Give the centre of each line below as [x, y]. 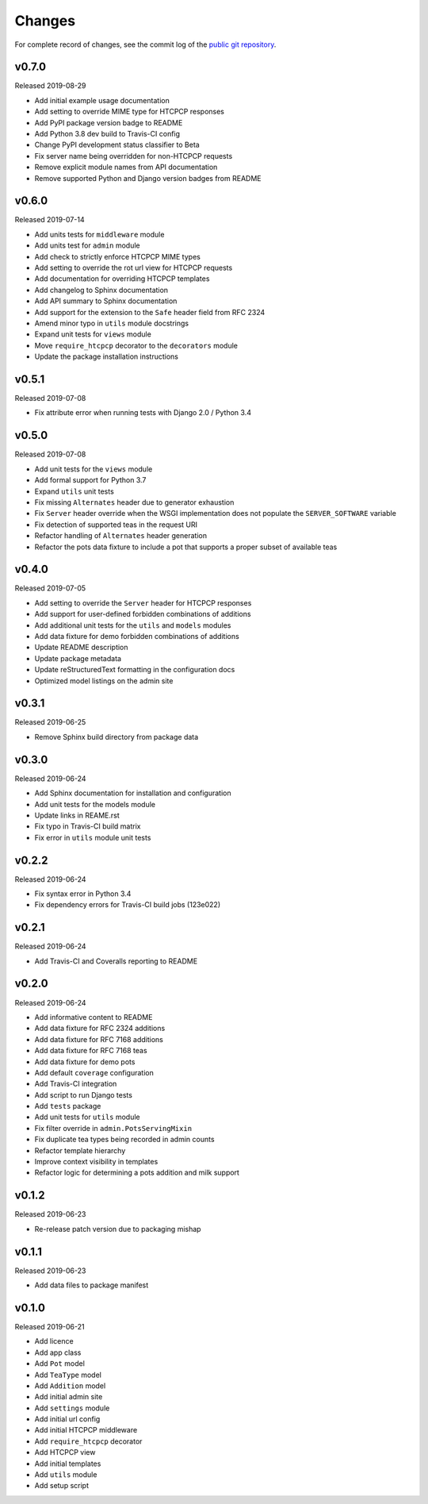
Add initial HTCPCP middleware [86, 1430]
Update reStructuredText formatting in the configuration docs [135, 670]
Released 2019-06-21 [50, 1326]
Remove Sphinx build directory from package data [117, 737]
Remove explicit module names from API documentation [126, 167]
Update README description [81, 648]
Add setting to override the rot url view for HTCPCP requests [134, 268]
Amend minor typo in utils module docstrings [112, 323]
